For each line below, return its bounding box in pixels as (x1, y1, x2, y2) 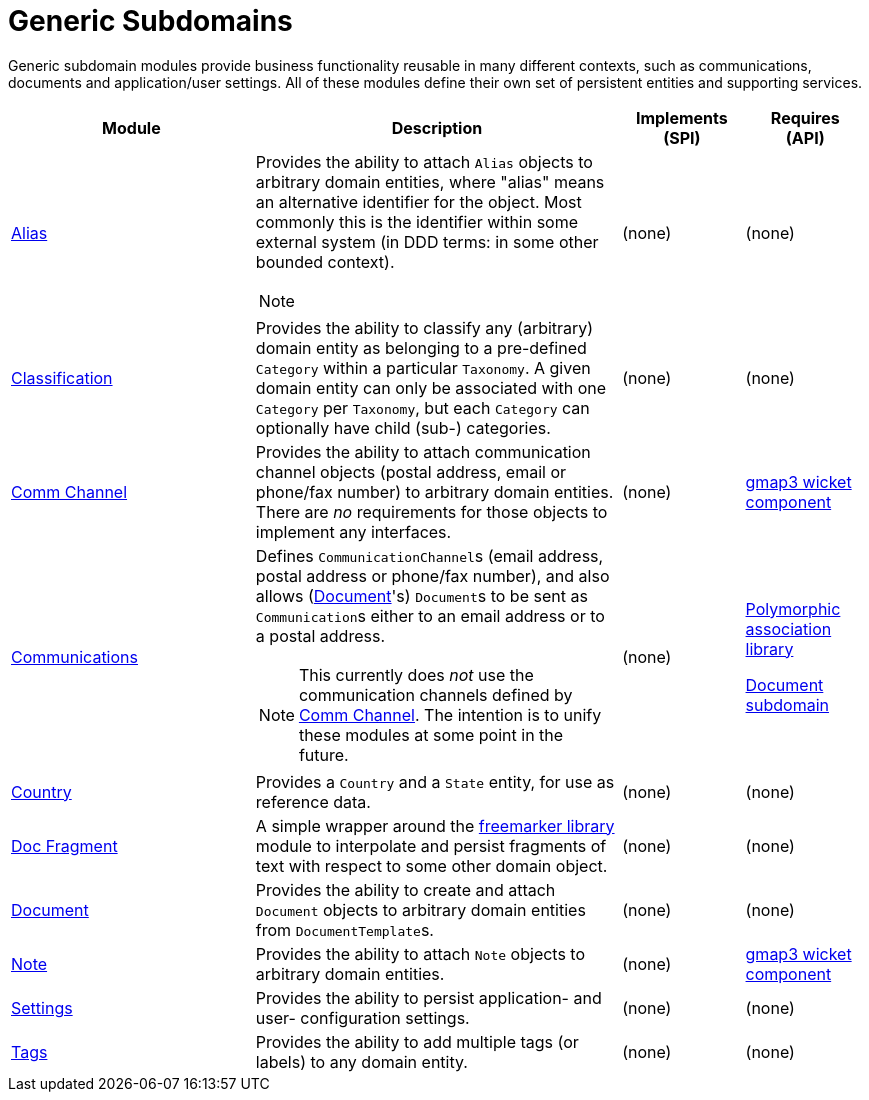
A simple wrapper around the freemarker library (255, 815, 615, 836)
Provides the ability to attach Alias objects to (255, 151, 593, 172)
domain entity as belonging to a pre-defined (255, 337, 587, 358)
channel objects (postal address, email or (255, 461, 566, 482)
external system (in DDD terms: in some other (255, 231, 599, 252)
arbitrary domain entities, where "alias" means (255, 171, 605, 192)
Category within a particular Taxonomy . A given (255, 357, 591, 378)
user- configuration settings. (255, 1007, 470, 1028)
